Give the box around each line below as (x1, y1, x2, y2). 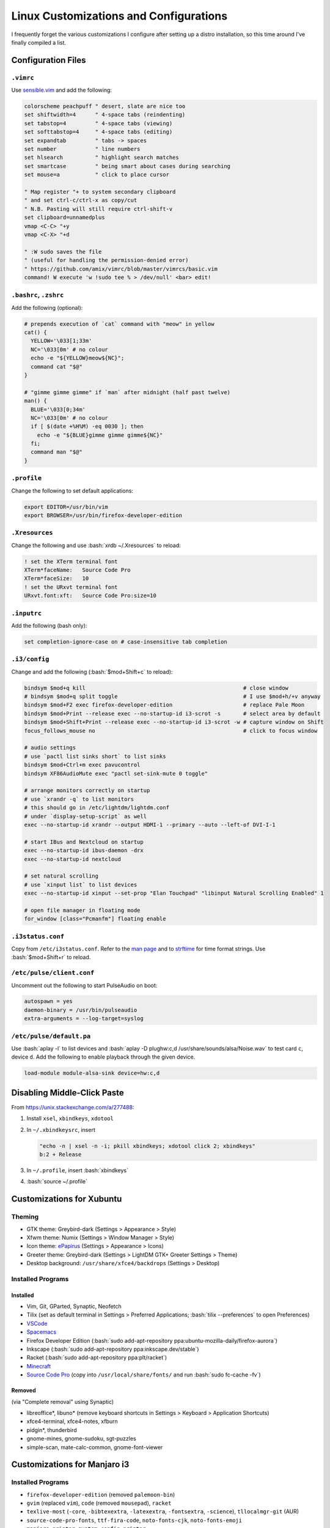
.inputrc (11, 609, 42, 617)
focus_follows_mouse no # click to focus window (24, 727, 318, 734)
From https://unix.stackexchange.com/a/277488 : (11, 1103, 134, 1111)
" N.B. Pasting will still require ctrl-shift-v (24, 205, 173, 212)
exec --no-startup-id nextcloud (24, 856, 122, 862)
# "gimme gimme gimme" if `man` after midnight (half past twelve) (24, 389, 231, 395)
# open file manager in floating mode (24, 906, 141, 914)
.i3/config (11, 655, 50, 663)
